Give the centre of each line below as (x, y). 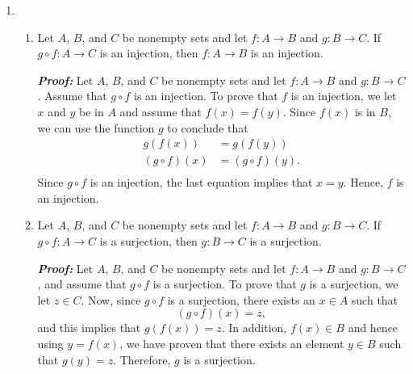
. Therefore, (142, 359)
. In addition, (254, 328)
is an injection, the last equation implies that (201, 182)
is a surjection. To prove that (225, 284)
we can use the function (96, 127)
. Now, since (111, 299)
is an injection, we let (344, 96)
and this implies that (89, 328)
